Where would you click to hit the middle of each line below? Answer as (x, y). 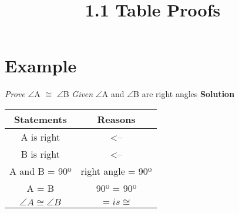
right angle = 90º (116, 171)
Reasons (116, 119)
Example (41, 66)
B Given (78, 94)
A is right (41, 137)
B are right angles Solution (184, 94)
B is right (40, 154)
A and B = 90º (41, 171)
